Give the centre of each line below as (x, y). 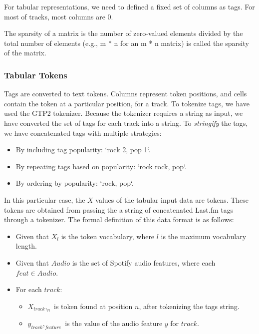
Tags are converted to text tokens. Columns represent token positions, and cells (126, 94)
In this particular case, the (45, 199)
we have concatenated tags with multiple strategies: (83, 133)
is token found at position (93, 306)
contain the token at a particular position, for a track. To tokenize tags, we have (127, 103)
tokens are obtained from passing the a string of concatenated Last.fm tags (119, 209)
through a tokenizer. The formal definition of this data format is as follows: (119, 219)
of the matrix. (25, 53)
